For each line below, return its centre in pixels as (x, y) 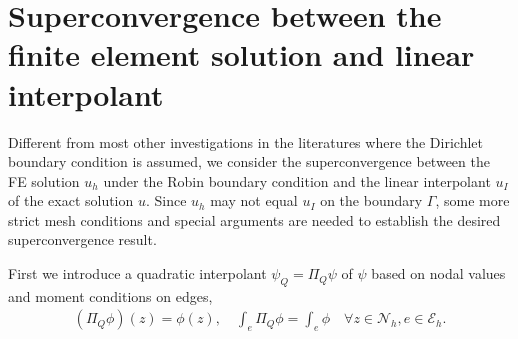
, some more (472, 200)
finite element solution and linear (241, 54)
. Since (166, 200)
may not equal (254, 200)
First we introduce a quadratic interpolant (137, 273)
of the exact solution (71, 200)
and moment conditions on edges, (110, 295)
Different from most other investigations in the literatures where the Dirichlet (246, 141)
